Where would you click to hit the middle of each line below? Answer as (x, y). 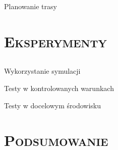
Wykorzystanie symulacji (42, 71)
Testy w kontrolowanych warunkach (59, 88)
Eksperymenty (55, 41)
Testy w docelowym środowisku (52, 105)
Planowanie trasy (31, 6)
